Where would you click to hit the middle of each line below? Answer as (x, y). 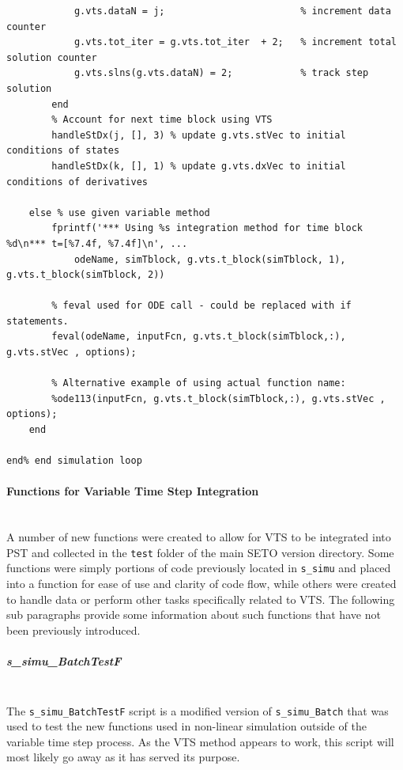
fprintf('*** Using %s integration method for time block (207, 228)
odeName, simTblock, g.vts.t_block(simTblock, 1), (210, 259)
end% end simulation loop (74, 461)
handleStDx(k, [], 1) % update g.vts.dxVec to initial (199, 166)
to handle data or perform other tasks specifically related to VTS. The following (201, 599)
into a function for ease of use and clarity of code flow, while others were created (201, 584)
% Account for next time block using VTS (162, 120)
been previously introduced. (73, 630)
